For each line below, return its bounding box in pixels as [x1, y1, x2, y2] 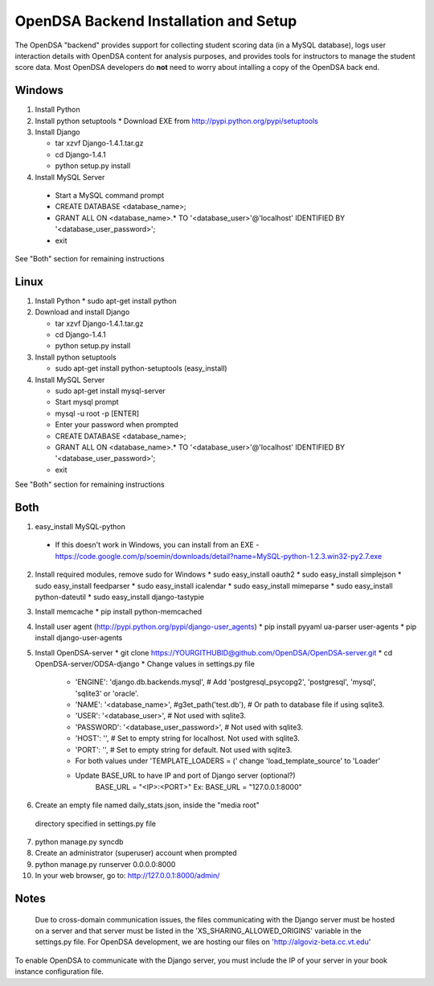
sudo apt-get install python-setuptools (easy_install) [55, 364, 228, 373]
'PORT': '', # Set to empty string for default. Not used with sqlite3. [75, 745, 293, 754]
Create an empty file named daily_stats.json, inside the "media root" [35, 800, 260, 810]
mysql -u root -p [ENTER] [55, 409, 140, 418]
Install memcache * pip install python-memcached [35, 607, 203, 617]
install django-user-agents [35, 633, 123, 643]
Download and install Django [35, 307, 130, 317]
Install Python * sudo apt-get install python [35, 296, 177, 306]
